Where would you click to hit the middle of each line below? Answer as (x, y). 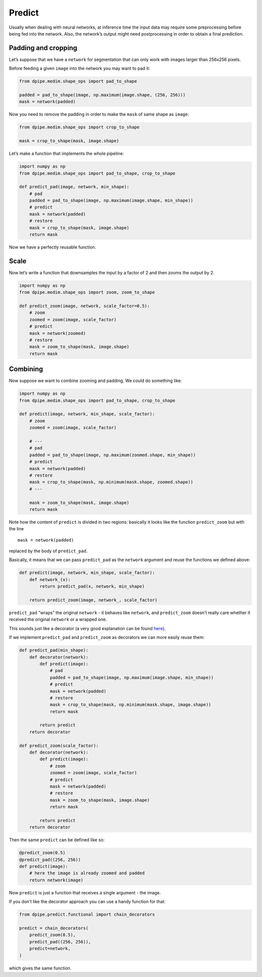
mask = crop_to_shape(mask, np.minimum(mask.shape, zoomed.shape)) (111, 482)
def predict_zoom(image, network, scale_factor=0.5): (84, 306)
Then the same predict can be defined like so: (57, 840)
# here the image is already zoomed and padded (87, 873)
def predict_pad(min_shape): (54, 650)
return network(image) (56, 880)
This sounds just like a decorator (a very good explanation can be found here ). (87, 628)
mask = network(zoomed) (57, 333)
